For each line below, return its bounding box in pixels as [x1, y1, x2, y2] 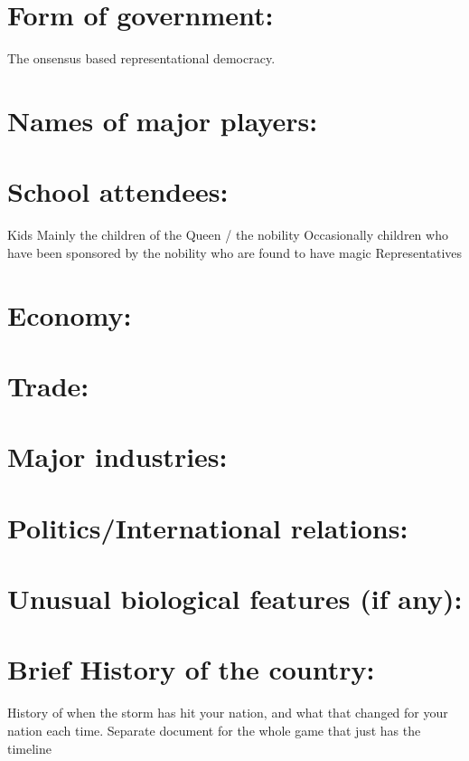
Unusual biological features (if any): [7, 580, 463, 617]
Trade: [7, 366, 89, 404]
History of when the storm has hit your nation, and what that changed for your [7, 703, 448, 722]
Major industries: [7, 438, 228, 475]
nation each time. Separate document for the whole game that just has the [7, 721, 421, 739]
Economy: [7, 296, 132, 333]
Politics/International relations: [7, 509, 408, 546]
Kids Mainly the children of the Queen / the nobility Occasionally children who [7, 225, 448, 244]
